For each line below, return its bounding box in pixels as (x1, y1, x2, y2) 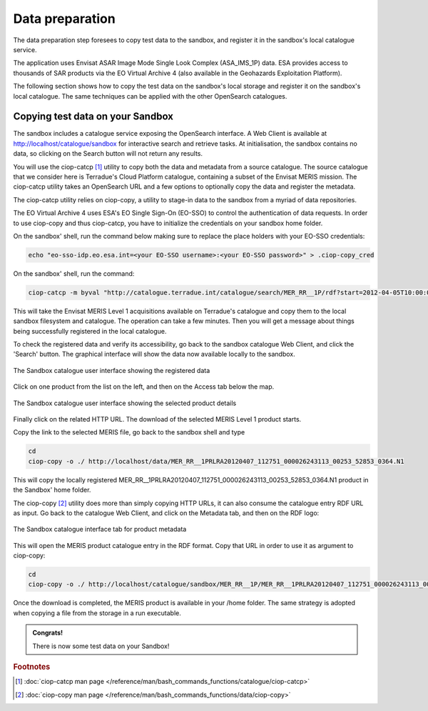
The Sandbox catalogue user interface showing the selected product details (13, 399, 237, 407)
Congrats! (32, 629, 63, 637)
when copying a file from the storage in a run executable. (13, 608, 181, 617)
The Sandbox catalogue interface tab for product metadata (13, 525, 187, 534)
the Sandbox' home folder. (13, 486, 91, 494)
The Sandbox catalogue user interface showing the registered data (13, 366, 210, 374)
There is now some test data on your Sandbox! (32, 642, 170, 650)
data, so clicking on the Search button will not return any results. (13, 149, 203, 158)
